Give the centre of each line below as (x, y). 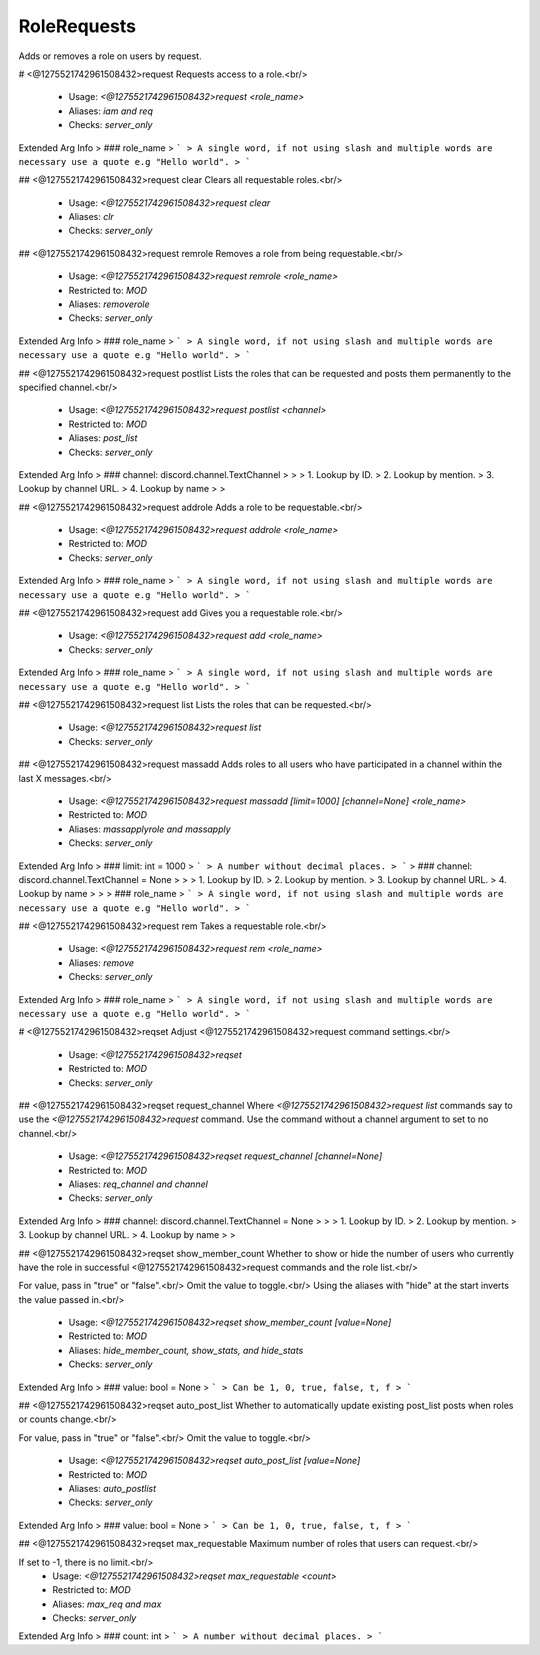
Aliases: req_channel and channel (138, 1184)
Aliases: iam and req (111, 111)
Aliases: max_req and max (107, 1604)
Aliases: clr (91, 217)
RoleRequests (77, 26)
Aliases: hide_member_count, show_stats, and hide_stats (186, 1350)
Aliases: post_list (103, 438)
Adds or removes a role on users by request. (110, 56)
